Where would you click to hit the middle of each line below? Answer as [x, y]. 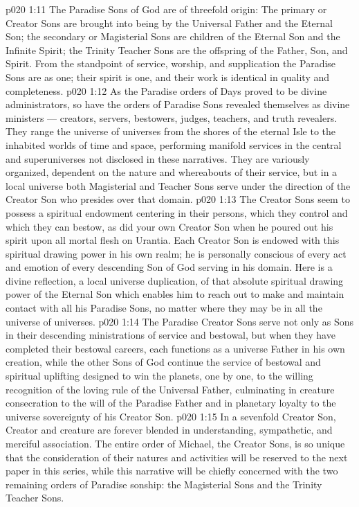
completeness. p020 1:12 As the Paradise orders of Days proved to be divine [166, 90]
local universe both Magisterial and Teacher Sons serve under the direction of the [178, 185]
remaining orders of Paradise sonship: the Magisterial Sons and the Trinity [164, 484]
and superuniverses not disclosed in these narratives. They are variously [158, 158]
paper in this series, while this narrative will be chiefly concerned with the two [172, 471]
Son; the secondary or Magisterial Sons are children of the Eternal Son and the [173, 36]
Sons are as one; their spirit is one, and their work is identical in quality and [168, 77]
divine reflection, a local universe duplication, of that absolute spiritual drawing [175, 280]
